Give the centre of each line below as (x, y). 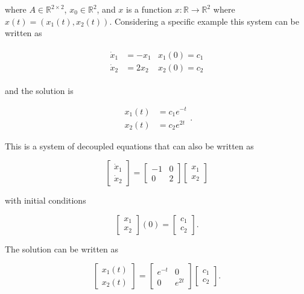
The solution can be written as (62, 249)
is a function (149, 9)
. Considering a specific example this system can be (204, 21)
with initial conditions (46, 200)
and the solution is (39, 90)
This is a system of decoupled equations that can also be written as (129, 145)
